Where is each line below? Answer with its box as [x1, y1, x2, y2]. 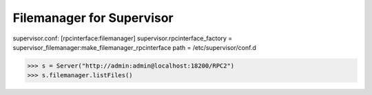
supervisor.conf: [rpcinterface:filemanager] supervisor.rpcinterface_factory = [12, 34, 233, 42]
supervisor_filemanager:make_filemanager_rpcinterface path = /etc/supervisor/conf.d [12, 43, 256, 51]
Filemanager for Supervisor [12, 10, 174, 25]
